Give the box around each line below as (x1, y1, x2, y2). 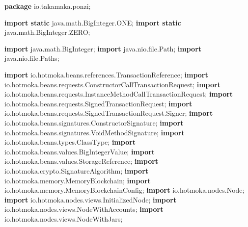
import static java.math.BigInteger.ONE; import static (4, 17, 181, 27)
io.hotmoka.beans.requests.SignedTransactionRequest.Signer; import (4, 108, 213, 118)
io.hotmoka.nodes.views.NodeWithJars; (4, 213, 123, 224)
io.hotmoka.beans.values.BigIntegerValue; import (4, 146, 155, 156)
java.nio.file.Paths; (4, 53, 59, 63)
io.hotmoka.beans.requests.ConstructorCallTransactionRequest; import (4, 79, 220, 89)
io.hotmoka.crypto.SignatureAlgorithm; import (4, 165, 149, 176)
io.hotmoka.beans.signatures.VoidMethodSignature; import (4, 127, 185, 137)
